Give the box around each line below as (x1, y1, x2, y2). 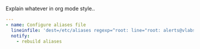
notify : (11, 32, 30, 39)
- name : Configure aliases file (5, 22, 86, 28)
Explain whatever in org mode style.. (5, 5, 96, 12)
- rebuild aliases (16, 38, 62, 44)
